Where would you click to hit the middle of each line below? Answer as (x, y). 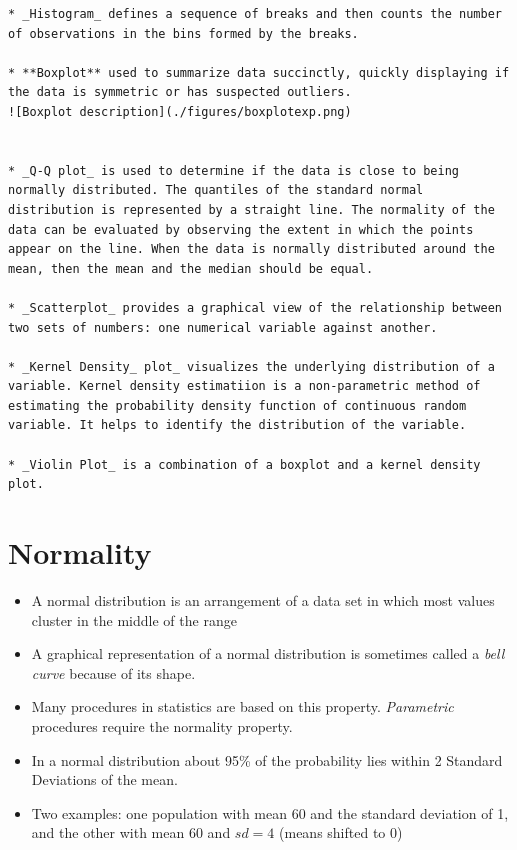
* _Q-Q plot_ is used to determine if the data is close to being (234, 170)
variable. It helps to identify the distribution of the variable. (237, 425)
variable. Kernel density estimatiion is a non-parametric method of (244, 386)
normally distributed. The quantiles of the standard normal (216, 190)
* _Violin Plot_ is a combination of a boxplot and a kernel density (244, 464)
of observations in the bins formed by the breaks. (183, 33)
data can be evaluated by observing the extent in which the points (241, 229)
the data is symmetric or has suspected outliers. (180, 92)
